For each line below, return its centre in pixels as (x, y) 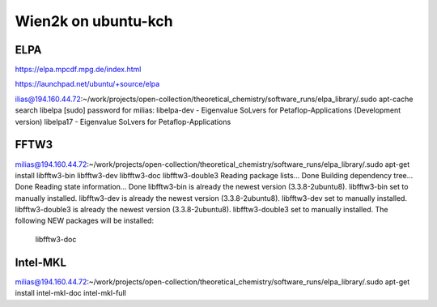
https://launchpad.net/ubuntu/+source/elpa (87, 84)
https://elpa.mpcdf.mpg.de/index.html (78, 70)
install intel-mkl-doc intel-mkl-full (71, 293)
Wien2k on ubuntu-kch (94, 21)
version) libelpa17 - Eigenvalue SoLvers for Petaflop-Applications (123, 122)
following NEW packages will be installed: (84, 221)
